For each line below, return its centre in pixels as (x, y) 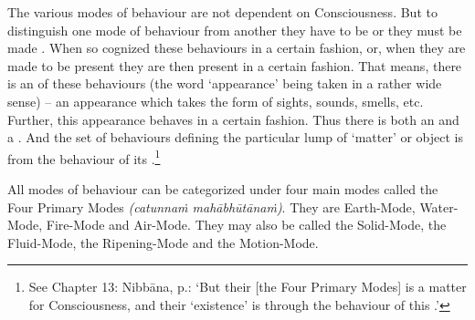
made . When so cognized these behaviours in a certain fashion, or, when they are (237, 48)
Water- (439, 206)
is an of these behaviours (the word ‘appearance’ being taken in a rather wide (225, 83)
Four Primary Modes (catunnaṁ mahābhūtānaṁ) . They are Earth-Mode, (211, 206)
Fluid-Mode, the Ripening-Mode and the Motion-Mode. (163, 242)
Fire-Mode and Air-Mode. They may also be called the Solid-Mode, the (246, 225)
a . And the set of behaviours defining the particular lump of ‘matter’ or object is (236, 137)
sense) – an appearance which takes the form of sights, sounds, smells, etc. (216, 101)
